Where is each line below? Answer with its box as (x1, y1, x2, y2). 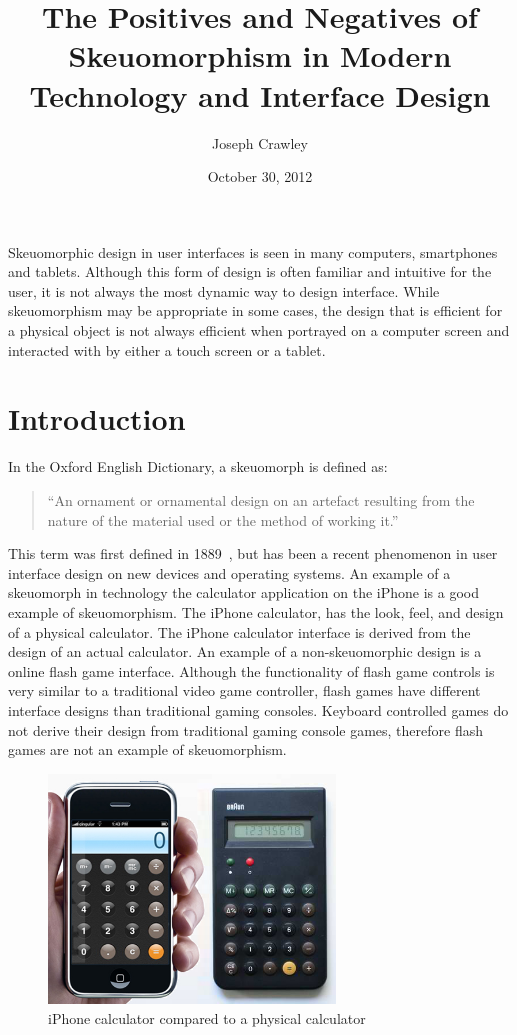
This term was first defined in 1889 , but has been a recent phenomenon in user (8, 543, 498, 564)
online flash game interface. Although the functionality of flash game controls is (8, 660, 495, 681)
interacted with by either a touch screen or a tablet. (8, 339, 326, 360)
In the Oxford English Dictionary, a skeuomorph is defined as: (8, 456, 388, 477)
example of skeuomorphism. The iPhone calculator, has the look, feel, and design (8, 601, 504, 622)
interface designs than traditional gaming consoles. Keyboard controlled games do (8, 699, 509, 720)
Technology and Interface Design (29, 74, 491, 115)
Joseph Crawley (212, 132, 308, 153)
